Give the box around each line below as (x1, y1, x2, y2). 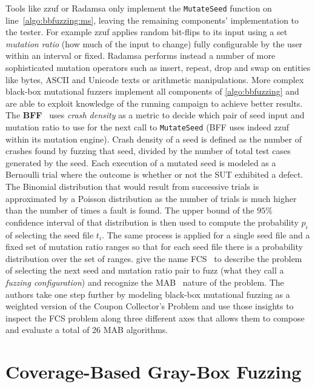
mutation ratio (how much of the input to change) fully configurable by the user (5, 37, 303, 50)
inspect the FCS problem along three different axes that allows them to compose (5, 311, 305, 324)
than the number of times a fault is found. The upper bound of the (5, 204, 254, 217)
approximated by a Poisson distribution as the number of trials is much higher (5, 192, 297, 204)
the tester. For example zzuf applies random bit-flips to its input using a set (5, 25, 288, 38)
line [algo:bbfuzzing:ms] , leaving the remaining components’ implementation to (5, 13, 299, 26)
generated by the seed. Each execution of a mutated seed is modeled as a (5, 156, 276, 169)
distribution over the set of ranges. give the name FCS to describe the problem (5, 252, 302, 264)
